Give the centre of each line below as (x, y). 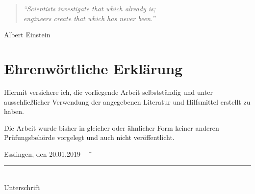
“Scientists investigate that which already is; (89, 8)
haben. (14, 111)
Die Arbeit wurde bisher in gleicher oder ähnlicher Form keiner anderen (112, 127)
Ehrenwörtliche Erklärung (93, 68)
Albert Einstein (27, 35)
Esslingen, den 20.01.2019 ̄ (48, 153)
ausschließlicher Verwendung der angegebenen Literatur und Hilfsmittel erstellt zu (127, 101)
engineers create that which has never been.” (89, 18)
